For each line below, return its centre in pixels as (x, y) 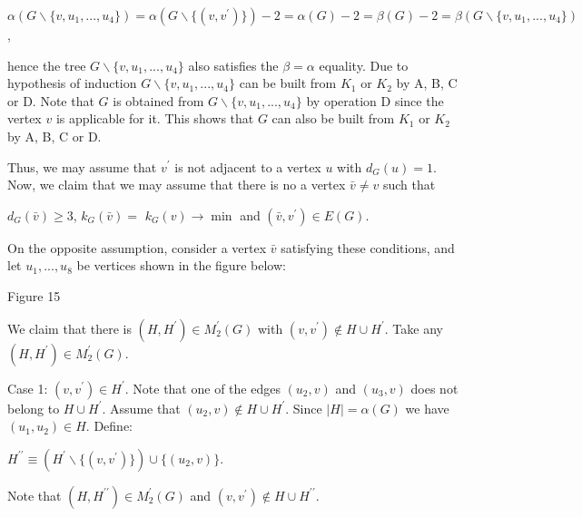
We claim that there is (69, 328)
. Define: (109, 426)
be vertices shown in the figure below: (181, 265)
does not (434, 388)
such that (409, 185)
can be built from (288, 83)
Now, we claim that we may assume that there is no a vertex (177, 185)
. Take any (414, 328)
